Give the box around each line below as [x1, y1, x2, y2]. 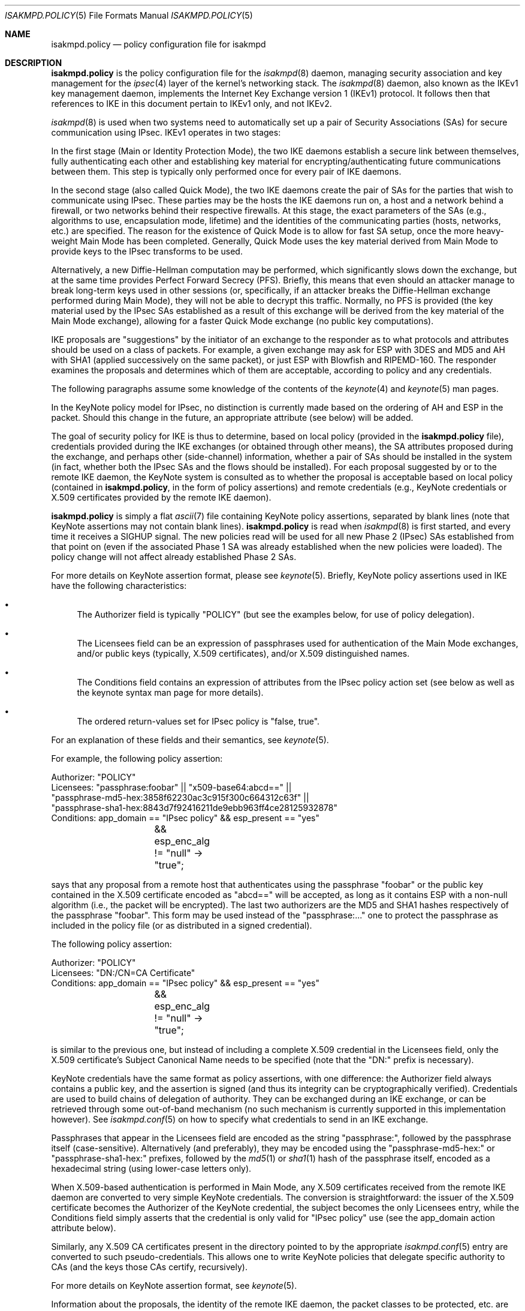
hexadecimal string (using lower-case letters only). [51, 1163, 252, 1174]
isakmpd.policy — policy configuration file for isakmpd [51, 39, 266, 49]
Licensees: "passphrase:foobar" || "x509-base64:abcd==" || [51, 782, 292, 792]
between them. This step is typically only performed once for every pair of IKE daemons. [51, 166, 402, 176]
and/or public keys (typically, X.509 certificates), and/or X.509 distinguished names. [77, 648, 410, 659]
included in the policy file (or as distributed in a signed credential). [51, 920, 312, 930]
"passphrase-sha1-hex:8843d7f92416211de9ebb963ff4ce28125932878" [51, 803, 337, 813]
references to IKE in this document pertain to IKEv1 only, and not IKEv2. [51, 98, 332, 109]
